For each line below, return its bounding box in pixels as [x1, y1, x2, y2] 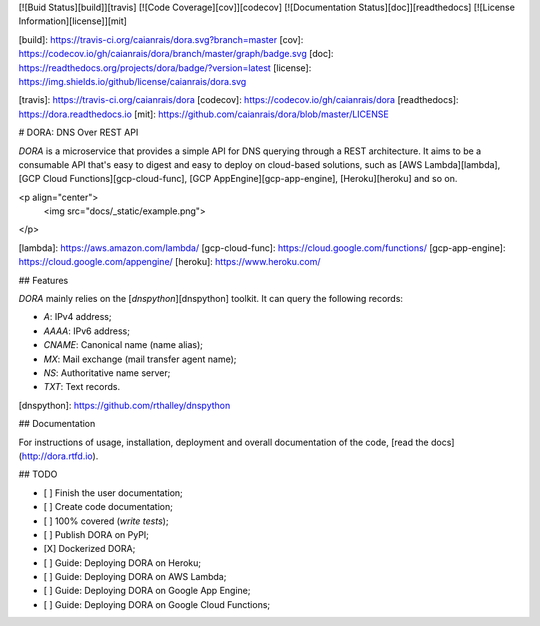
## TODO [18, 468, 58, 480]
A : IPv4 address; [43, 311, 112, 323]
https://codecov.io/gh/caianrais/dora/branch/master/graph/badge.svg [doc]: [18, 48, 334, 60]
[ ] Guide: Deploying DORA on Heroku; [43, 556, 202, 569]
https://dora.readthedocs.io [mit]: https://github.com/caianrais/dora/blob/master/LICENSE [18, 108, 389, 120]
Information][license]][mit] [18, 15, 127, 27]
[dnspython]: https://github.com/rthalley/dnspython [18, 399, 231, 411]
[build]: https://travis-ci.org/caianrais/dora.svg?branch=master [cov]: [18, 33, 304, 45]
